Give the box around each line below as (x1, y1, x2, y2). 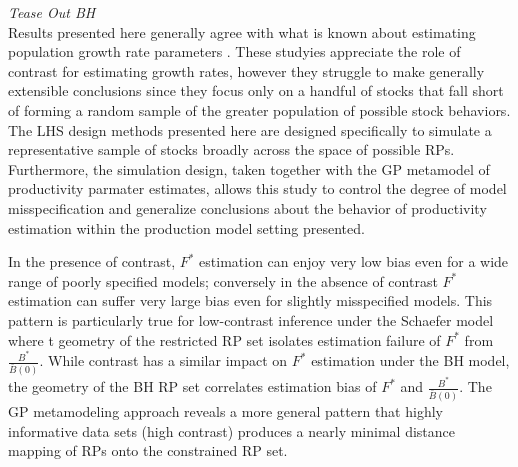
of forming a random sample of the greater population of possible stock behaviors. (8, 99, 511, 120)
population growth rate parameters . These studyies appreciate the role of (8, 41, 461, 62)
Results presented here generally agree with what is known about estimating (8, 21, 476, 42)
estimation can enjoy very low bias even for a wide (199, 251, 509, 272)
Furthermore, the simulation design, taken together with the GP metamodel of (8, 158, 490, 179)
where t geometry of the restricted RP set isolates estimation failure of (8, 329, 441, 350)
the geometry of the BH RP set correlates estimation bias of (8, 376, 377, 397)
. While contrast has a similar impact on (39, 350, 288, 371)
